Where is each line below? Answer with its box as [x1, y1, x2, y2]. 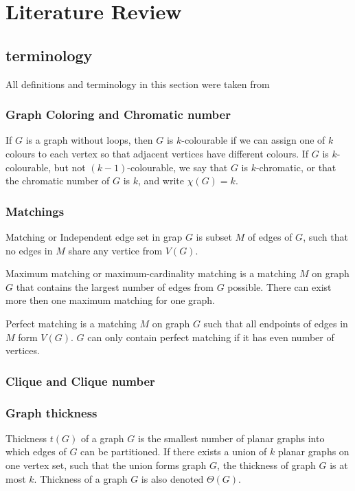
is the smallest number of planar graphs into [137, 430, 325, 445]
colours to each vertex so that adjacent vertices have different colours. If [5, 146, 309, 160]
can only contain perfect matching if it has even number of [87, 329, 334, 344]
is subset [196, 229, 232, 243]
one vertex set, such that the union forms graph [5, 457, 207, 472]
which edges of [5, 444, 67, 459]
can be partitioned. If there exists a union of [80, 444, 267, 459]
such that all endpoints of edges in [203, 316, 348, 330]
